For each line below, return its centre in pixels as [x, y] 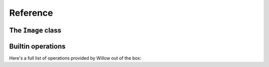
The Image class [35, 30]
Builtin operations [37, 46]
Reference [31, 13]
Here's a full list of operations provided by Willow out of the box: [75, 58]
